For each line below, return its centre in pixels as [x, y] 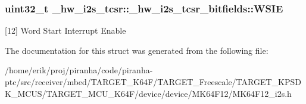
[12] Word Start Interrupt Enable [65, 30]
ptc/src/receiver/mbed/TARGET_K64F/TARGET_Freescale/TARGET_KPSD [153, 82]
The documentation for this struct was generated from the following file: [137, 50]
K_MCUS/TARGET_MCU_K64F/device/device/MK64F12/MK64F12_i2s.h [148, 93]
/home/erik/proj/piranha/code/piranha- [79, 70]
